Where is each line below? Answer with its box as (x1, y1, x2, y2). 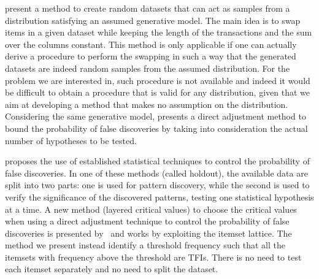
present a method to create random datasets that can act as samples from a (5, 2, 290, 14)
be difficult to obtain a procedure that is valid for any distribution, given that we (5, 86, 310, 99)
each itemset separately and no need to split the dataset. (5, 262, 218, 275)
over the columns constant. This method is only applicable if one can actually (5, 37, 297, 50)
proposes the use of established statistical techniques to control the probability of (5, 155, 310, 167)
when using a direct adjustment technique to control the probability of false (5, 215, 290, 227)
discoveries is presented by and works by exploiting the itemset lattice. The (5, 226, 292, 239)
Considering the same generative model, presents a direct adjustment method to (5, 110, 306, 123)
